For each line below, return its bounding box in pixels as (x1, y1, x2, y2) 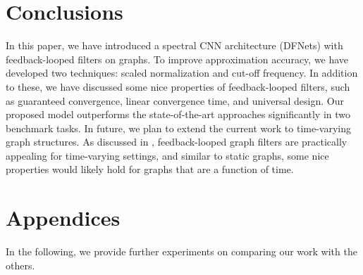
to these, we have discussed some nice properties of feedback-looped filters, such (6, 79, 350, 94)
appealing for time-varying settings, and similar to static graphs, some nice (6, 148, 329, 162)
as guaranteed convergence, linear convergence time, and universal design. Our (6, 93, 344, 108)
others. (6, 257, 35, 272)
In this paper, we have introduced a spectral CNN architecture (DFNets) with (6, 38, 343, 53)
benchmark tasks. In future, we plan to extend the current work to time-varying (6, 120, 351, 135)
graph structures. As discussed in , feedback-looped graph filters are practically (6, 134, 347, 149)
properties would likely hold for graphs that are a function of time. (6, 162, 294, 177)
